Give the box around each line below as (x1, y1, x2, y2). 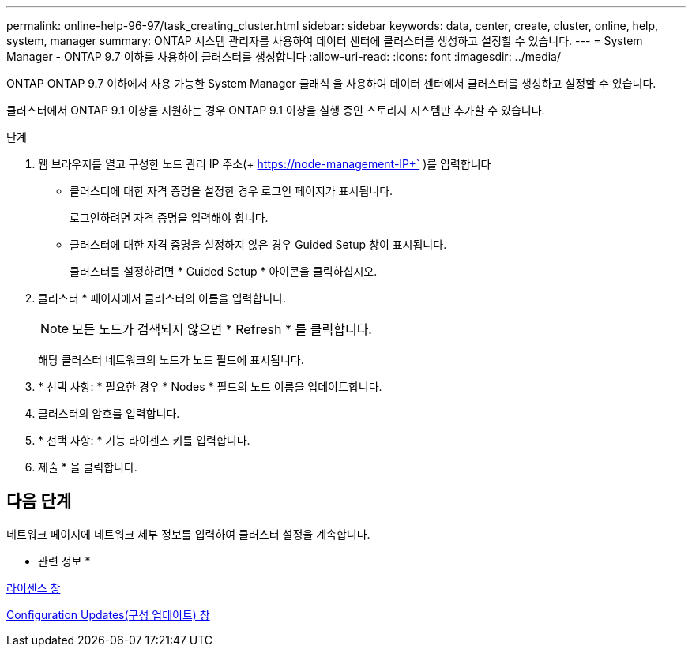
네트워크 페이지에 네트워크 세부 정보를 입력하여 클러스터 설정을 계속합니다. (6, 527, 370, 541)
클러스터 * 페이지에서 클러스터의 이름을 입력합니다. (38, 291, 287, 305)
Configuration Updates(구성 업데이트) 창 (6, 607, 210, 621)
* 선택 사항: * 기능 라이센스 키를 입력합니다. (38, 433, 250, 447)
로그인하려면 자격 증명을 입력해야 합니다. (70, 211, 269, 224)
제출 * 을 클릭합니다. (38, 460, 137, 474)
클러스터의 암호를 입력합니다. (38, 407, 180, 420)
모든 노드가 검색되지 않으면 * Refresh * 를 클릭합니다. (72, 321, 372, 337)
